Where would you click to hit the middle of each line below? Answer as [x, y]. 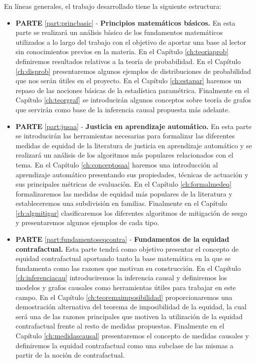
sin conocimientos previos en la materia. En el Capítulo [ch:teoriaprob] [122, 51]
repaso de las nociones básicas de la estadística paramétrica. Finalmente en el [132, 90]
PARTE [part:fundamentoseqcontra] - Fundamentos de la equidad [122, 239]
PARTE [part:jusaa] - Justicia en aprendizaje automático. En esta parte [134, 126]
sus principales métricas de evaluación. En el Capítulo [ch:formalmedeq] [124, 184]
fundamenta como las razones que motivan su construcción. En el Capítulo [128, 268]
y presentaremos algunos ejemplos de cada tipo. [87, 222]
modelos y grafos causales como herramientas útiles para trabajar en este [126, 287]
